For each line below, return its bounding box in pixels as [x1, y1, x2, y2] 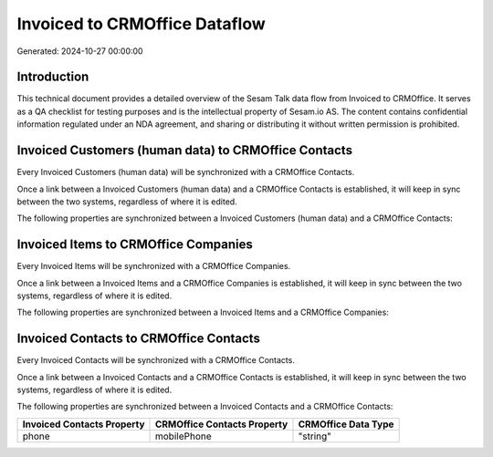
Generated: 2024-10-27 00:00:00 [16, 46, 143, 57]
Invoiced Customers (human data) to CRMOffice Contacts [16, 142, 353, 159]
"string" [298, 430, 332, 442]
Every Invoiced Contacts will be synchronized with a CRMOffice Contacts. [16, 355, 296, 366]
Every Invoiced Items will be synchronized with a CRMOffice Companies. [16, 261, 291, 272]
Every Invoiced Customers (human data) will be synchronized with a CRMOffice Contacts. [16, 167, 355, 178]
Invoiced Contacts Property [22, 418, 145, 431]
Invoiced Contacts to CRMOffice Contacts [16, 331, 260, 347]
